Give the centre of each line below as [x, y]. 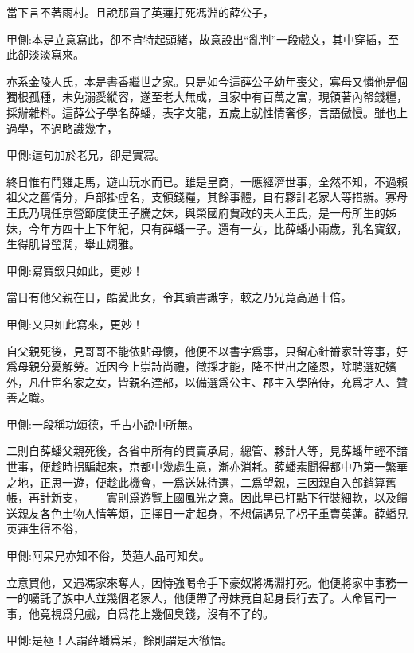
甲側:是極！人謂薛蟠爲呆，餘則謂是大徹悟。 [119, 640]
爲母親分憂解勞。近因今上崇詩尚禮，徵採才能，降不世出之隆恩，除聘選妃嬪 [201, 366]
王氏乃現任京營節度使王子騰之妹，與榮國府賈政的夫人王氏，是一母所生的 [196, 212]
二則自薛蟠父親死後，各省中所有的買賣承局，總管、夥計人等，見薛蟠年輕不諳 [207, 451]
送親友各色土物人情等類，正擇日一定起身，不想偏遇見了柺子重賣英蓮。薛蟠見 [207, 513]
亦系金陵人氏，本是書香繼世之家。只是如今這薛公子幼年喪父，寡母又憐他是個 [207, 81]
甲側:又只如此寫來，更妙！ [75, 323]
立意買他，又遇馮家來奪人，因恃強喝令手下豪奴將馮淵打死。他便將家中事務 [201, 582]
